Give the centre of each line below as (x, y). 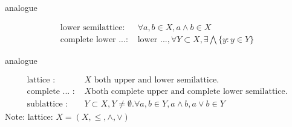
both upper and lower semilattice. (157, 80)
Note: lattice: (29, 116)
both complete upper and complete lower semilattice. (190, 92)
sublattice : (47, 104)
